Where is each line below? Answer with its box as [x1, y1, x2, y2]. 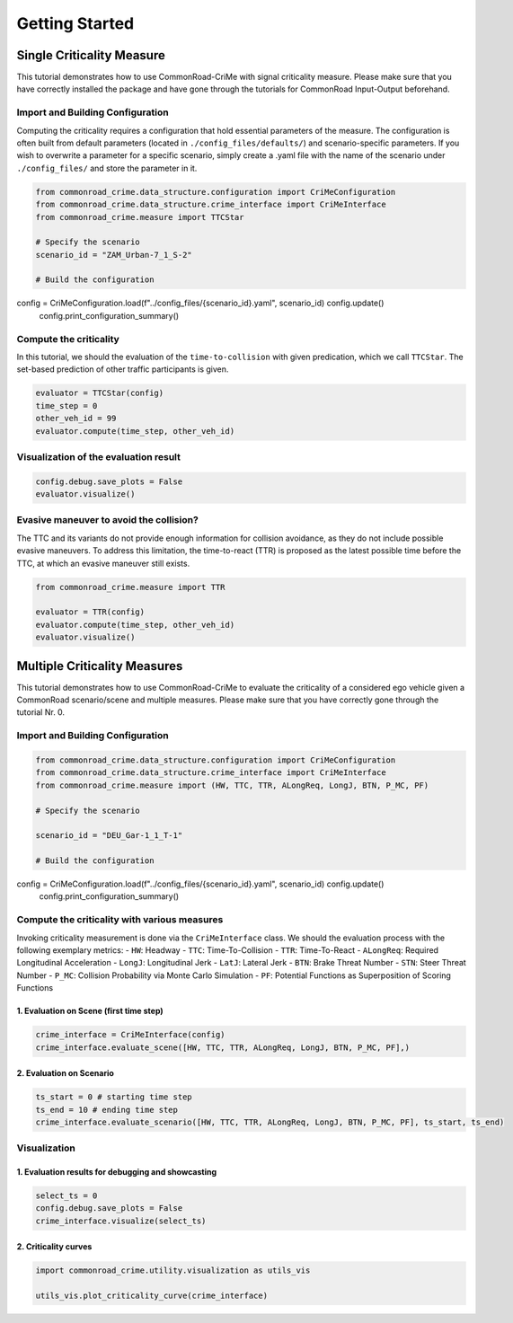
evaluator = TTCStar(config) [35, 388, 164, 399]
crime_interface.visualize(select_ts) [35, 1215, 207, 1226]
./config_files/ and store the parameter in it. [16, 163, 198, 173]
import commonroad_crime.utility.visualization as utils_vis [35, 1266, 311, 1275]
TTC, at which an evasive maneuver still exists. [16, 558, 190, 569]
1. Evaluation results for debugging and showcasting [16, 1167, 217, 1177]
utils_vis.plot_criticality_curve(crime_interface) [35, 1291, 269, 1301]
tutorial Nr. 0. [16, 707, 66, 718]
